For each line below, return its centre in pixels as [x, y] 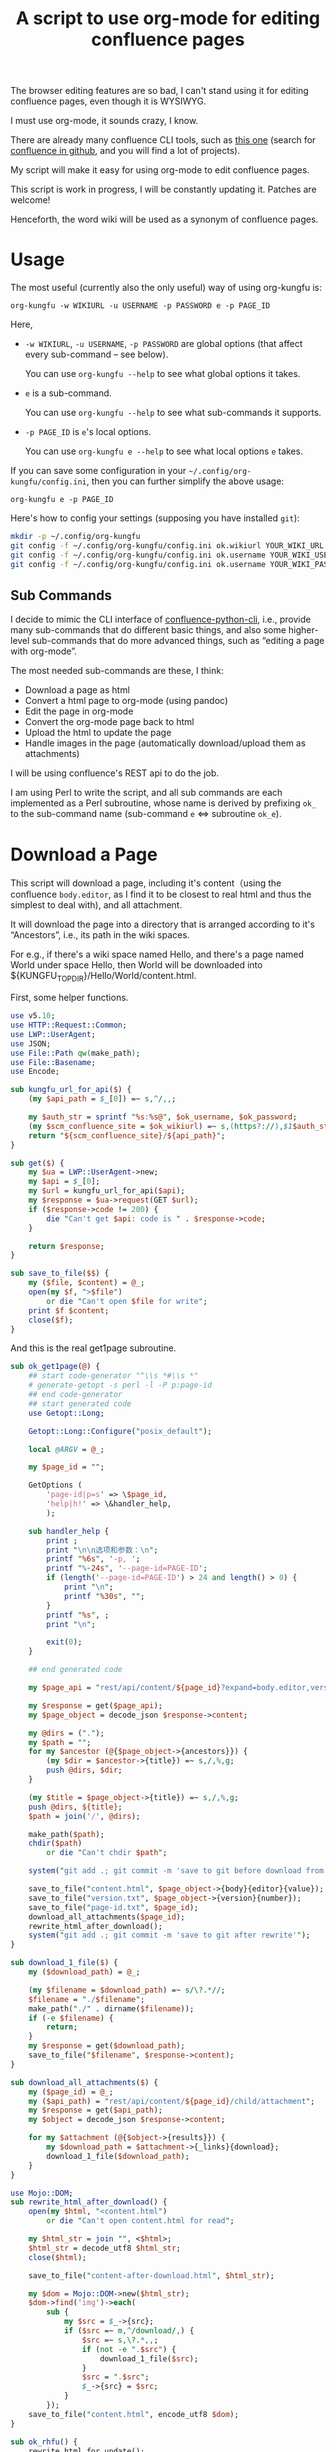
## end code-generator [75, 1395]
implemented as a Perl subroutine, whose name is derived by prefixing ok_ [163, 803]
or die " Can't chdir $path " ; [107, 1853]
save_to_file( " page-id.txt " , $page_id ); [113, 1907]
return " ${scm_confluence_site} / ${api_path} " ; [127, 1135]
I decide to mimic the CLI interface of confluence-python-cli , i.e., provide [161, 619]
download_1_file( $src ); [149, 2358]
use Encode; [35, 1072]
